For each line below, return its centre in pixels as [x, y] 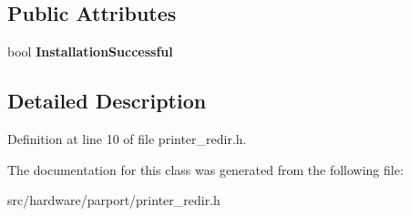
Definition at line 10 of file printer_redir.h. [127, 139]
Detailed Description [107, 101]
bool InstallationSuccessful [90, 51]
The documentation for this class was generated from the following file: [205, 169]
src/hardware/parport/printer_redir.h [114, 200]
